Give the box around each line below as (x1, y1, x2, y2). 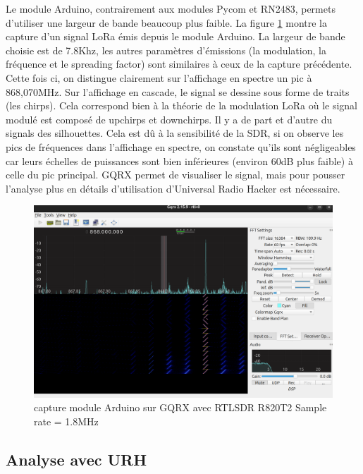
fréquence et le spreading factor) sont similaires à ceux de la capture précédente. (6, 56, 352, 71)
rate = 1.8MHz (34, 413, 99, 428)
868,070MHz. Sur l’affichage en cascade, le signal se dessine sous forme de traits (6, 84, 350, 99)
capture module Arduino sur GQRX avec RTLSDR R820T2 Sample (34, 400, 327, 415)
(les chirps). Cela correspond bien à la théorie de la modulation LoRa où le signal (6, 98, 358, 113)
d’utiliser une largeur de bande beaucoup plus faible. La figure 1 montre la (6, 15, 327, 30)
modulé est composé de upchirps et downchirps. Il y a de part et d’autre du (6, 111, 333, 126)
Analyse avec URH (6, 448, 147, 470)
